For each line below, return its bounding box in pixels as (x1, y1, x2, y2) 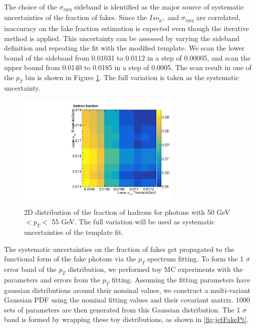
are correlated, (196, 12, 240, 23)
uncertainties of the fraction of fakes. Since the (4, 12, 147, 23)
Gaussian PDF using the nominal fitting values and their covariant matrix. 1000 (4, 294, 250, 305)
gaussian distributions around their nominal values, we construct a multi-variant (4, 284, 250, 295)
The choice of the (4, 2, 57, 12)
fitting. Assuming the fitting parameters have (112, 274, 250, 284)
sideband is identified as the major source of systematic (74, 2, 244, 12)
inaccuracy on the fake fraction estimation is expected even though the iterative (4, 23, 249, 33)
